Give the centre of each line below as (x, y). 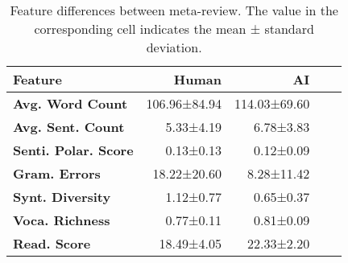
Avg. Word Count (70, 103)
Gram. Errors (57, 173)
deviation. (174, 47)
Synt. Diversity (62, 197)
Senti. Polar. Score (73, 150)
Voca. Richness (62, 220)
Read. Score (52, 243)
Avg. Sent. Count (69, 127)
